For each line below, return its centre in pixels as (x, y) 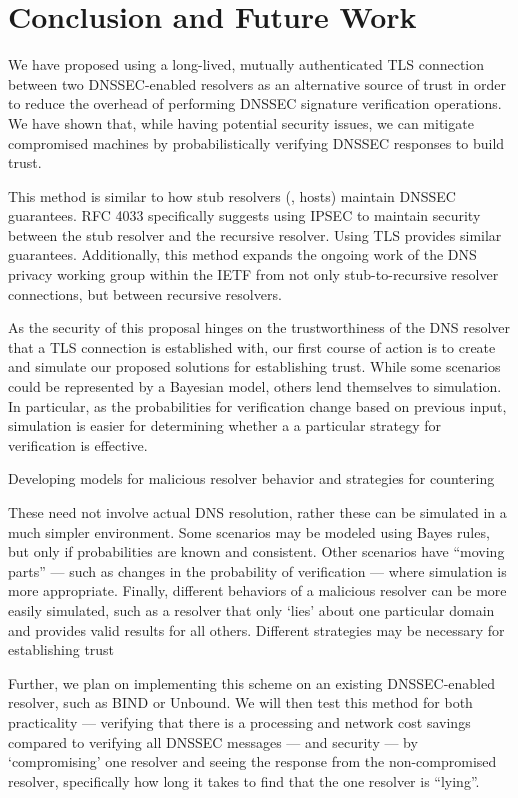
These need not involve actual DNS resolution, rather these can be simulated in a (257, 512)
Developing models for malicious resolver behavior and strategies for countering (251, 478)
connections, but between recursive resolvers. (145, 293)
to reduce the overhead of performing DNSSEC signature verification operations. (255, 103)
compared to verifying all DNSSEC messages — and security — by (213, 741)
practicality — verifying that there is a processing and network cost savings (239, 721)
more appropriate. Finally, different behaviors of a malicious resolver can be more (257, 590)
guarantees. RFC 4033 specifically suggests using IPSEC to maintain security (244, 215)
